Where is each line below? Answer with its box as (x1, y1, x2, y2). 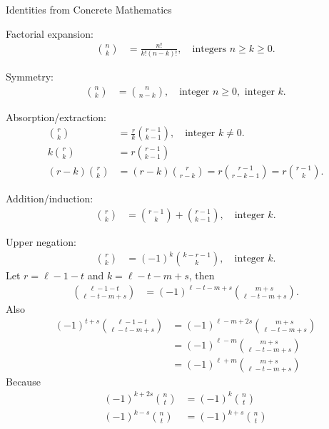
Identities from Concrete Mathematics (6, 2, 172, 16)
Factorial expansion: (6, 26, 93, 41)
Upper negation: (6, 234, 76, 249)
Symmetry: (6, 69, 54, 84)
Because (6, 374, 41, 389)
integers (192, 43, 227, 54)
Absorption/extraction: (6, 109, 106, 124)
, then (188, 268, 215, 283)
